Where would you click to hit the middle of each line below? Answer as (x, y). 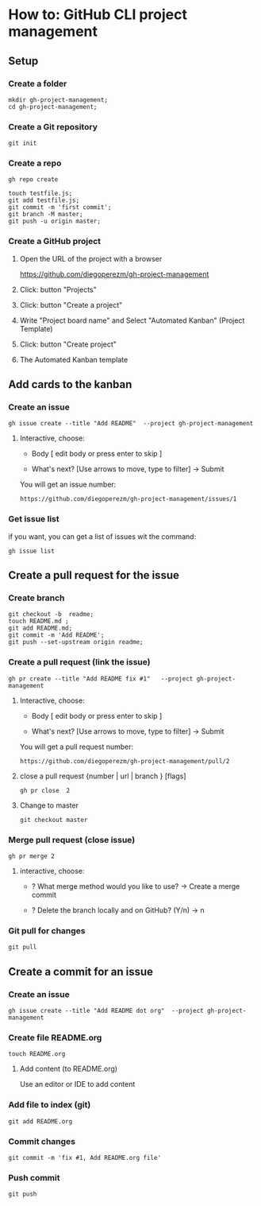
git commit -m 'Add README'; (56, 635)
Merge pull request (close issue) (72, 840)
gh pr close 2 (45, 790)
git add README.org (40, 1121)
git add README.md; (40, 628)
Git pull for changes (47, 930)
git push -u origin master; (55, 221)
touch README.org (37, 1054)
